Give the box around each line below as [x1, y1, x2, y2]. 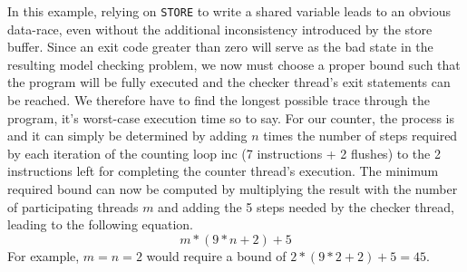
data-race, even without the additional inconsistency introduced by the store [7, 19, 433, 38]
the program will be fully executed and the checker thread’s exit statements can [7, 73, 451, 92]
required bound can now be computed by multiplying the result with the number [7, 180, 458, 198]
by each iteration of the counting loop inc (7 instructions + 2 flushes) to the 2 [7, 143, 441, 162]
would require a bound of [146, 246, 287, 265]
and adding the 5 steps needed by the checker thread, [158, 197, 454, 216]
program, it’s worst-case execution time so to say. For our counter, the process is [7, 108, 454, 127]
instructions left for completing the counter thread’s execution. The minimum [7, 161, 439, 180]
